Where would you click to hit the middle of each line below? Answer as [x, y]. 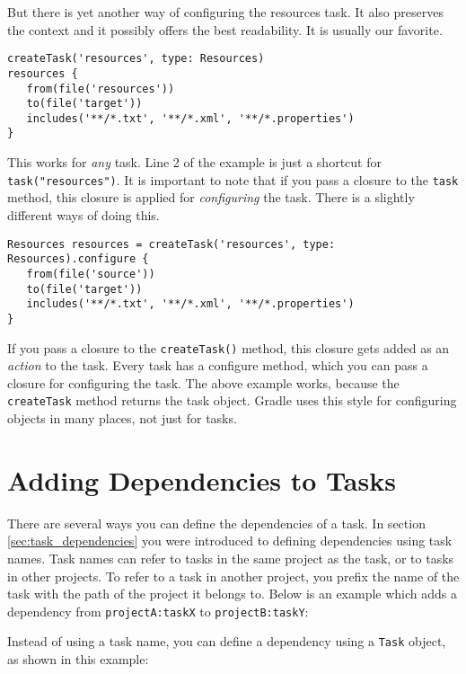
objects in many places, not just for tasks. [122, 418]
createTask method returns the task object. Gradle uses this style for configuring [232, 400]
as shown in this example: [78, 659]
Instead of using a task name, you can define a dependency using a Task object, [227, 641]
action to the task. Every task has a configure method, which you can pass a [218, 365]
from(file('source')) [91, 274]
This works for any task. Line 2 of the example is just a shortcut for [194, 162]
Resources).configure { [78, 259]
